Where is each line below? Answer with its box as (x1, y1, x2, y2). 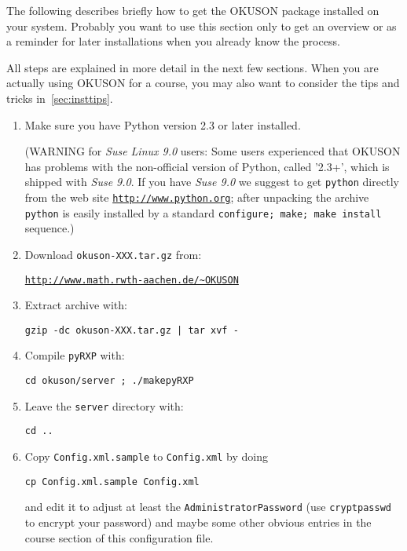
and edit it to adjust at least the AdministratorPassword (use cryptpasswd (24, 498, 391, 515)
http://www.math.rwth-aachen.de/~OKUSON (24, 274, 239, 286)
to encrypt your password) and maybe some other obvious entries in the (24, 514, 372, 531)
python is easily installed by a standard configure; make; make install (24, 204, 382, 221)
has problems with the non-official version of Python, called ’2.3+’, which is (24, 158, 390, 174)
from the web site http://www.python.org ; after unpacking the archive (24, 189, 369, 205)
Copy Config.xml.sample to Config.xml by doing (24, 448, 269, 465)
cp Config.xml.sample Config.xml (24, 476, 200, 487)
